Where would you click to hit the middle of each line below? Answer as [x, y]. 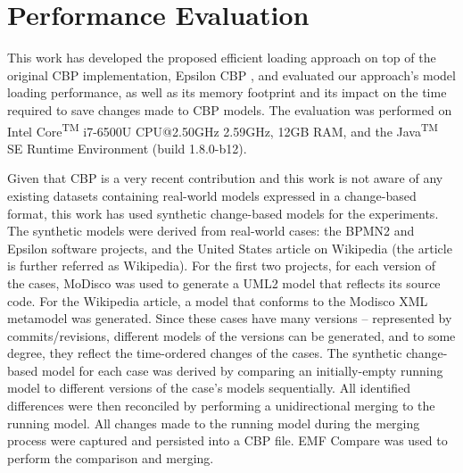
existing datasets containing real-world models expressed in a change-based [212, 195]
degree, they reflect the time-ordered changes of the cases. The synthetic [205, 353]
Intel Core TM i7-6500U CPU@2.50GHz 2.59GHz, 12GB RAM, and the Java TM [223, 129]
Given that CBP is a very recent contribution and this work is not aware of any [225, 178]
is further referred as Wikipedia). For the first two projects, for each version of [222, 266]
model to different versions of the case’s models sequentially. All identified [209, 388]
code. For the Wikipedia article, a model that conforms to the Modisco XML [218, 300]
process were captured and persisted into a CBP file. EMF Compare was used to [227, 440]
